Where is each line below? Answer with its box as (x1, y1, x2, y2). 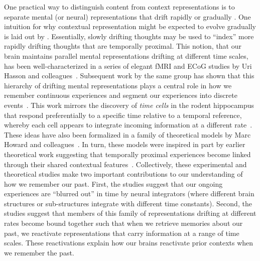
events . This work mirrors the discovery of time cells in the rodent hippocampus (4, 99, 254, 110)
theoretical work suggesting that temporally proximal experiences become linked (4, 149, 251, 159)
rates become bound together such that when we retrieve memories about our (4, 218, 243, 228)
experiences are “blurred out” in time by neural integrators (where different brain (4, 188, 254, 199)
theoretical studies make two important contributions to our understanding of (4, 169, 243, 179)
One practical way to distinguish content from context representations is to (4, 2, 235, 12)
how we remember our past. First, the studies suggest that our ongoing (4, 178, 223, 189)
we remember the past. (4, 247, 74, 257)
